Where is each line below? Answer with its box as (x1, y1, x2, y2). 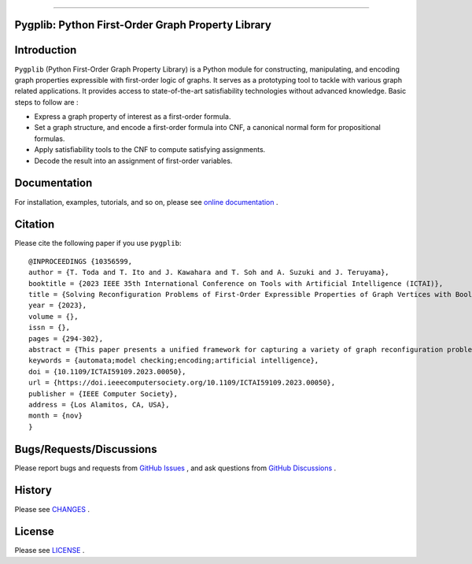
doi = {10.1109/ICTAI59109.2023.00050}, (28, 367, 186, 376)
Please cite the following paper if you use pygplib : (14, 239, 182, 248)
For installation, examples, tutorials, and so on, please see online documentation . (14, 197, 278, 206)
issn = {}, (28, 323, 71, 332)
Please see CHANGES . (14, 504, 90, 514)
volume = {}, (28, 312, 79, 321)
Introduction (14, 43, 77, 57)
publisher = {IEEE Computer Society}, (28, 389, 179, 398)
